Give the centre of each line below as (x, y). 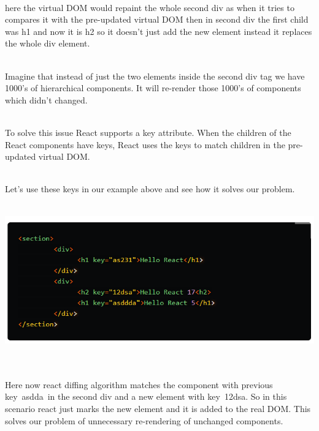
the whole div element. (48, 43)
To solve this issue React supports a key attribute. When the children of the (148, 132)
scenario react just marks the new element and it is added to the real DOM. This (158, 408)
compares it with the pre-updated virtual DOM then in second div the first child (157, 19)
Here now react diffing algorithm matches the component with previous (139, 384)
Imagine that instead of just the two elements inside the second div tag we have (155, 76)
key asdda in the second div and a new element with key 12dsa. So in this (146, 396)
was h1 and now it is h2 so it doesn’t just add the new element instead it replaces (159, 31)
